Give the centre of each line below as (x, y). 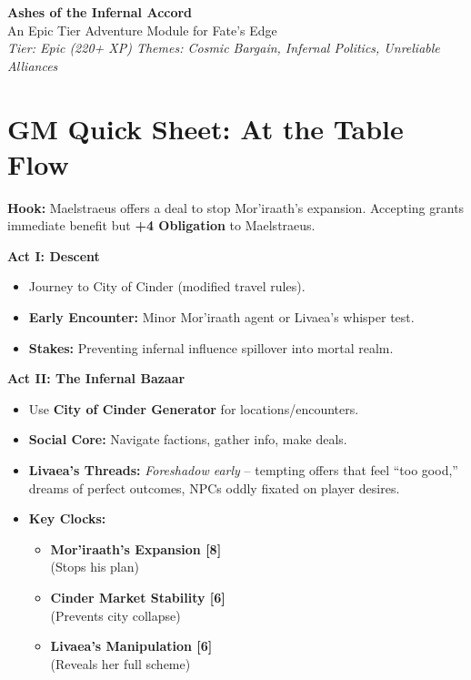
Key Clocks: (67, 518)
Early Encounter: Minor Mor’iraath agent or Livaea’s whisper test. (221, 317)
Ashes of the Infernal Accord (100, 12)
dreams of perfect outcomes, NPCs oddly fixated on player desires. (214, 487)
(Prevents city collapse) (115, 615)
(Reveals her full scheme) (120, 663)
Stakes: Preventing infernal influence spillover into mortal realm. (211, 347)
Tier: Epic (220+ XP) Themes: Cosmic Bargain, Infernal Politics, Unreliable (224, 48)
